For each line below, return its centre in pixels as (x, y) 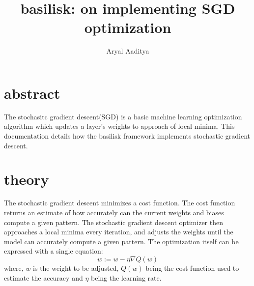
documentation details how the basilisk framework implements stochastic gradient (127, 136)
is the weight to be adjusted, (76, 268)
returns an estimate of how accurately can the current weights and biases (114, 212)
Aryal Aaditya (128, 51)
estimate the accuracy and (43, 277)
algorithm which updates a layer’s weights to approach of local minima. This (119, 126)
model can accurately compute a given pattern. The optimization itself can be (121, 241)
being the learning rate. (126, 277)
